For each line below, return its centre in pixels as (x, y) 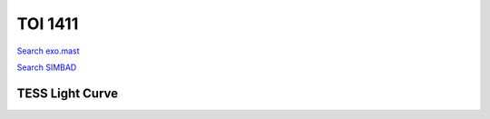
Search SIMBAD (47, 67)
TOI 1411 (48, 24)
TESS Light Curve (68, 93)
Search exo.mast (49, 51)
